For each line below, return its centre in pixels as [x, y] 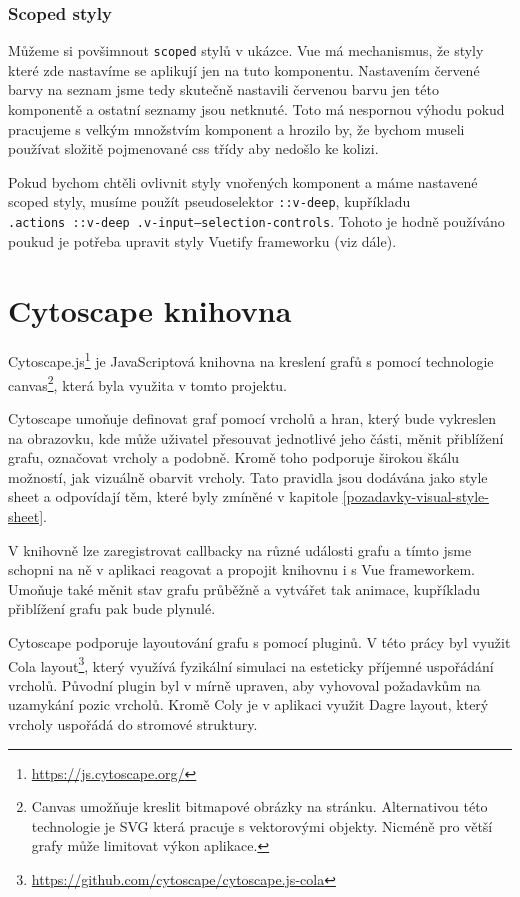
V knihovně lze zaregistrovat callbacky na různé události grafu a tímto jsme [240, 549]
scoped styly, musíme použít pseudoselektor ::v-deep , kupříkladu [209, 201]
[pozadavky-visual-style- [415, 496]
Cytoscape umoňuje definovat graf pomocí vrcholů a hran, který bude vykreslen [252, 417]
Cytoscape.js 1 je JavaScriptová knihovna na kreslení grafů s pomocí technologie [251, 360]
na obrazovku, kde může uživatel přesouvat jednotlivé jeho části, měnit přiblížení [256, 437]
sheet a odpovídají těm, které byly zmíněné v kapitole [173, 496]
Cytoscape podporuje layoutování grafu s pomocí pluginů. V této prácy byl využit [259, 641]
